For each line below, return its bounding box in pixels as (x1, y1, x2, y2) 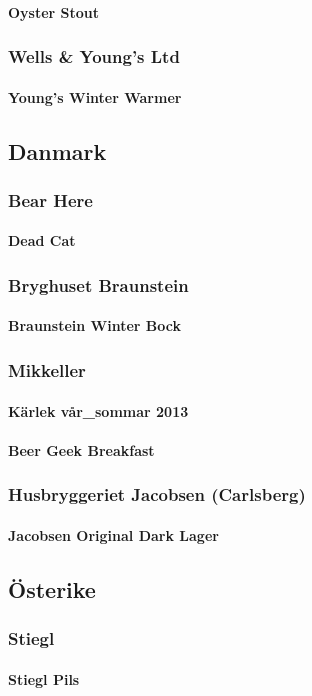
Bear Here (8, 187, 93, 212)
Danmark (8, 135, 107, 166)
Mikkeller (8, 357, 86, 382)
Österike (8, 573, 96, 604)
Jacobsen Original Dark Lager (8, 524, 219, 545)
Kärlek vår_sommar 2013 (8, 400, 189, 421)
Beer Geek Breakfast (8, 439, 155, 460)
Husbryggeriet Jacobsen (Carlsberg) (8, 482, 306, 507)
